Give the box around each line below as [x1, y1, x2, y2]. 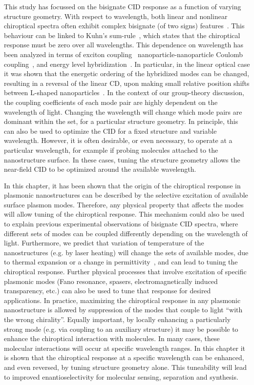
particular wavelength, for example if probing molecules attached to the [4, 144, 218, 155]
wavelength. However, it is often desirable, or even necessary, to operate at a [4, 135, 233, 145]
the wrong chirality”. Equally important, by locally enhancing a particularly [4, 314, 231, 324]
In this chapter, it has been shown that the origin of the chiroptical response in [4, 180, 241, 190]
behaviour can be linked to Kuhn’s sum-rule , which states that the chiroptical [4, 30, 240, 40]
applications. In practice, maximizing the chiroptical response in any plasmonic [4, 295, 241, 305]
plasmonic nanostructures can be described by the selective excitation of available [4, 190, 248, 200]
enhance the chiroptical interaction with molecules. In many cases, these [4, 333, 220, 344]
